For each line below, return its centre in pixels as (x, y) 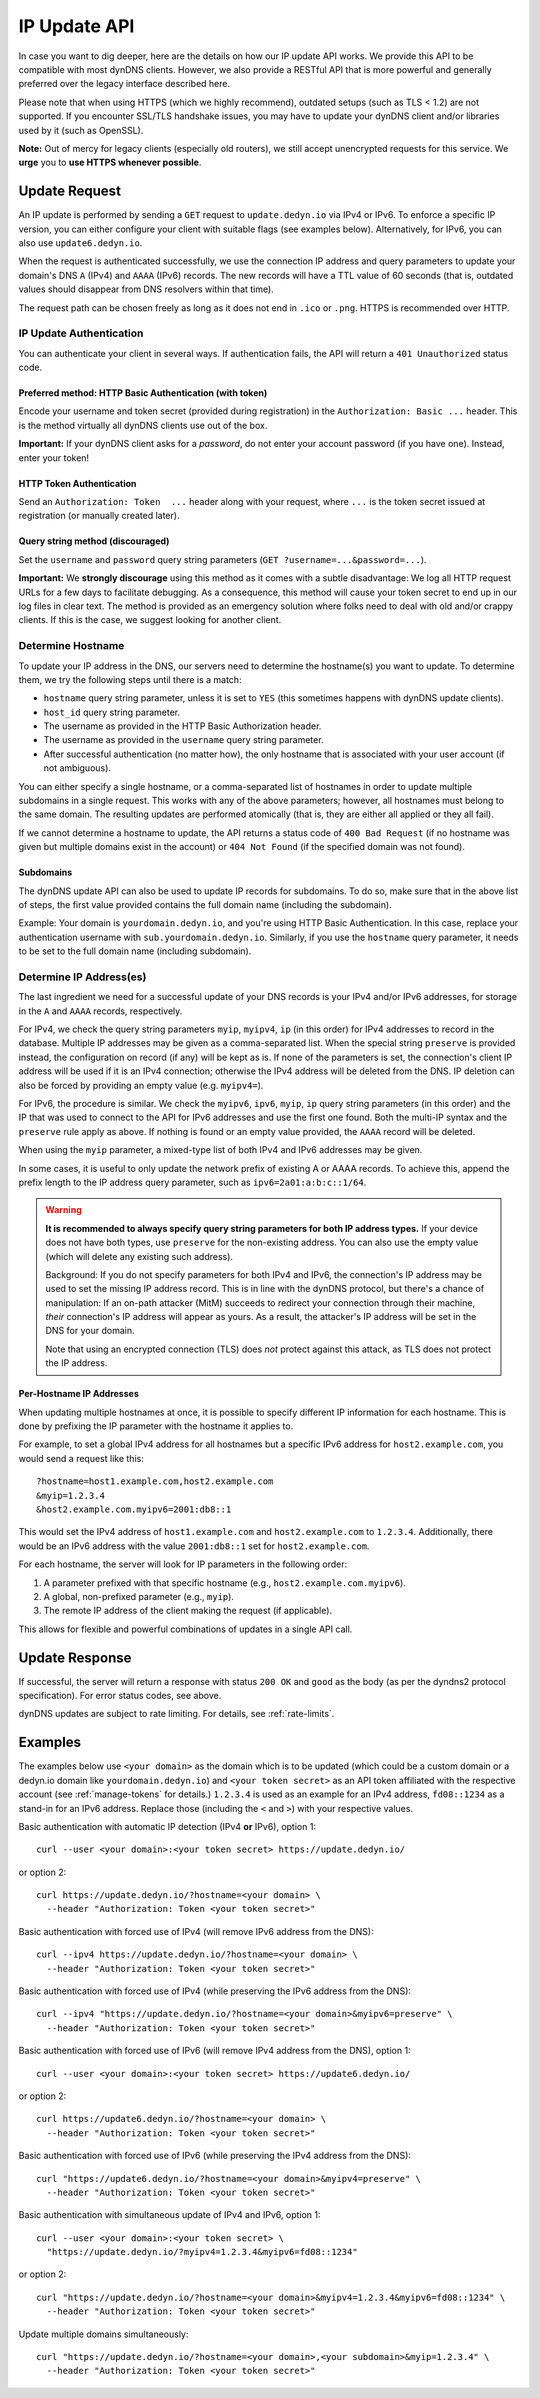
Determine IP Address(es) (82, 977)
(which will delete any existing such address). (139, 1256)
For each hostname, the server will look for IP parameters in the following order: (183, 1564)
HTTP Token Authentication (77, 483)
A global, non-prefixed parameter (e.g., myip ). (139, 1596)
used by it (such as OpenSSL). (81, 130)
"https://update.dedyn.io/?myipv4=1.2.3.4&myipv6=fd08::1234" (202, 2252)
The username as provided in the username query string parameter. (183, 740)
